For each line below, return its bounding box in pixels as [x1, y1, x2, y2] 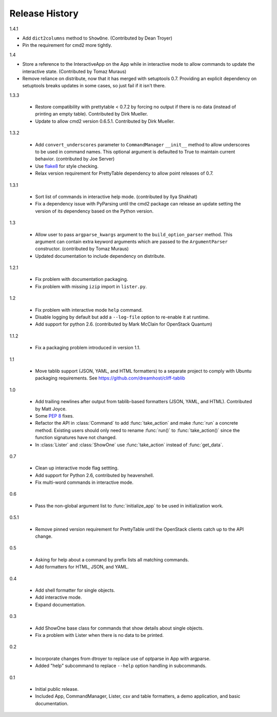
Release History [9, 8, 79, 19]
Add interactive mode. [35, 594, 82, 600]
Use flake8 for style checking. [35, 163, 98, 169]
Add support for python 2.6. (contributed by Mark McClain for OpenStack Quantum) [35, 321, 212, 327]
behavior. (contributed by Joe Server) [35, 156, 115, 162]
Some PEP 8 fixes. [35, 412, 74, 419]
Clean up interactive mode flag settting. [35, 465, 119, 471]
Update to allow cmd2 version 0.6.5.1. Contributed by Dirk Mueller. [35, 118, 175, 124]
